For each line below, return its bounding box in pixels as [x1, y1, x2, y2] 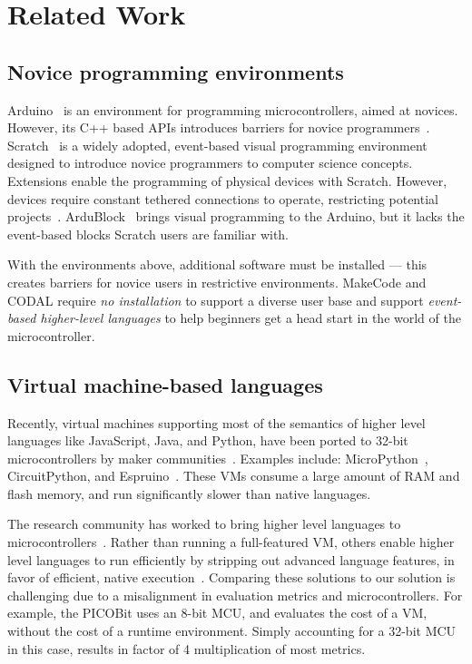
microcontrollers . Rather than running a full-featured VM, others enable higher [7, 532, 455, 552]
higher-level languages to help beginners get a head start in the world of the [40, 308, 461, 327]
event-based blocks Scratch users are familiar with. [7, 224, 290, 243]
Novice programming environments [7, 57, 344, 85]
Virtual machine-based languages [7, 370, 323, 398]
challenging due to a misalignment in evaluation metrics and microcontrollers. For [7, 585, 463, 604]
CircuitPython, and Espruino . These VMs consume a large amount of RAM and [7, 466, 460, 485]
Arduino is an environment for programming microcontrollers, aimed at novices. [7, 100, 458, 119]
